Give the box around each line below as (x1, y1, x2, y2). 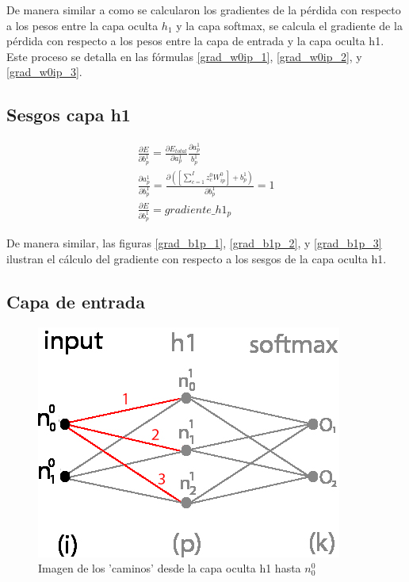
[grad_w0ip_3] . (6, 63, 82, 80)
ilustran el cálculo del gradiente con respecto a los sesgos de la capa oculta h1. (6, 250, 387, 266)
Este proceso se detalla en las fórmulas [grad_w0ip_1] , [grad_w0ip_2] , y (6, 48, 362, 64)
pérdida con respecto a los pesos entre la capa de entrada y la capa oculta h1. (6, 33, 384, 49)
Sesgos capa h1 (6, 102, 131, 127)
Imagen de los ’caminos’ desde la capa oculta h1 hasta (38, 560, 301, 576)
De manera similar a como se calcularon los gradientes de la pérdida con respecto (6, 2, 401, 17)
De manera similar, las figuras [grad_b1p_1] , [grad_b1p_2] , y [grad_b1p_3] (6, 235, 382, 251)
